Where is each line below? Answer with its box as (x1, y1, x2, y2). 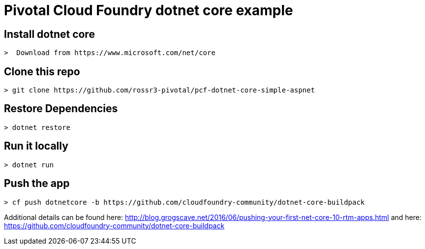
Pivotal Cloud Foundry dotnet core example (4, 2, 293, 19)
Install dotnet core (4, 28, 95, 40)
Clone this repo (4, 65, 80, 78)
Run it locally (4, 140, 68, 153)
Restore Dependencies (4, 102, 118, 115)
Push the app (4, 177, 70, 190)
